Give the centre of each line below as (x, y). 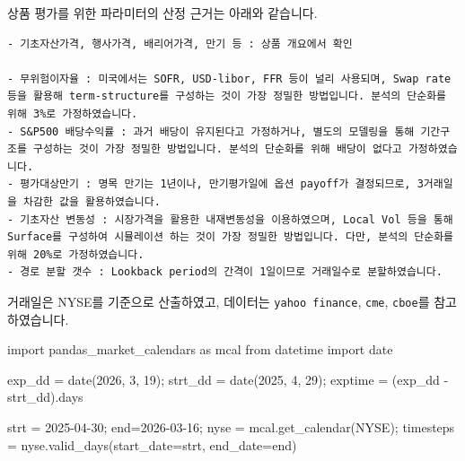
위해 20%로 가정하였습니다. (76, 254)
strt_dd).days (45, 397)
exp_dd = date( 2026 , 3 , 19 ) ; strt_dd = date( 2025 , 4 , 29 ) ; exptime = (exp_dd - (228, 379)
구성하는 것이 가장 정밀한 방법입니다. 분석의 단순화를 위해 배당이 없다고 (218, 149)
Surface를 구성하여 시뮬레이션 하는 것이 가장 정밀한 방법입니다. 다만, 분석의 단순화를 (231, 237)
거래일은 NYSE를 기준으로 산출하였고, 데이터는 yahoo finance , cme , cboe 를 (219, 301)
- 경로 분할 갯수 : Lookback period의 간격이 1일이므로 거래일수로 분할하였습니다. (225, 272)
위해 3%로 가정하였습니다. (73, 113)
